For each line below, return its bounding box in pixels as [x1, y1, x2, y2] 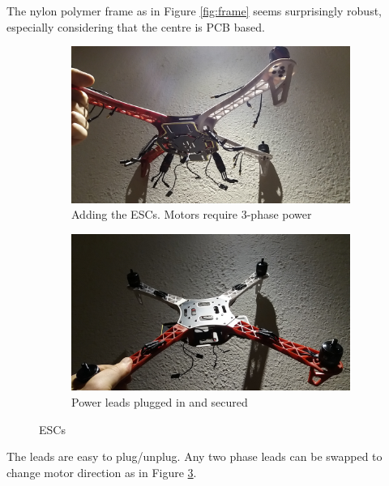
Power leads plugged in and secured [71, 393, 248, 410]
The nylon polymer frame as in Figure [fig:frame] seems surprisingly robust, [6, 2, 382, 19]
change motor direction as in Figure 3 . [6, 463, 197, 480]
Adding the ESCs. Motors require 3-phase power [71, 206, 312, 223]
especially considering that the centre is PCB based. [6, 18, 265, 35]
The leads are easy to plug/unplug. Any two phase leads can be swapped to [6, 448, 383, 465]
